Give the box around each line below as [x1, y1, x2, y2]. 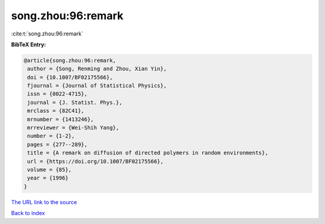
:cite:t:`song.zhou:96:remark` [11, 30, 84, 37]
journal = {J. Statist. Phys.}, [27, 99, 123, 106]
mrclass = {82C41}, [27, 107, 84, 114]
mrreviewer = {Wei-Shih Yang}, [27, 124, 120, 132]
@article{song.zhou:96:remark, [23, 57, 117, 64]
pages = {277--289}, [27, 141, 88, 148]
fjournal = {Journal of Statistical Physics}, [27, 82, 167, 89]
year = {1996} [27, 175, 69, 181]
